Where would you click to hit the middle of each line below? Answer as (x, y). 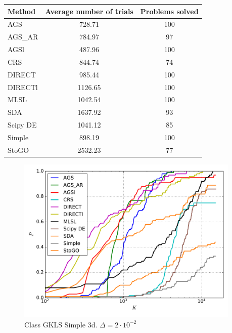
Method (22, 11)
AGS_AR (23, 37)
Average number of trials (89, 11)
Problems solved (169, 11)
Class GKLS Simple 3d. (61, 324)
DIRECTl (23, 87)
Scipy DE (22, 125)
